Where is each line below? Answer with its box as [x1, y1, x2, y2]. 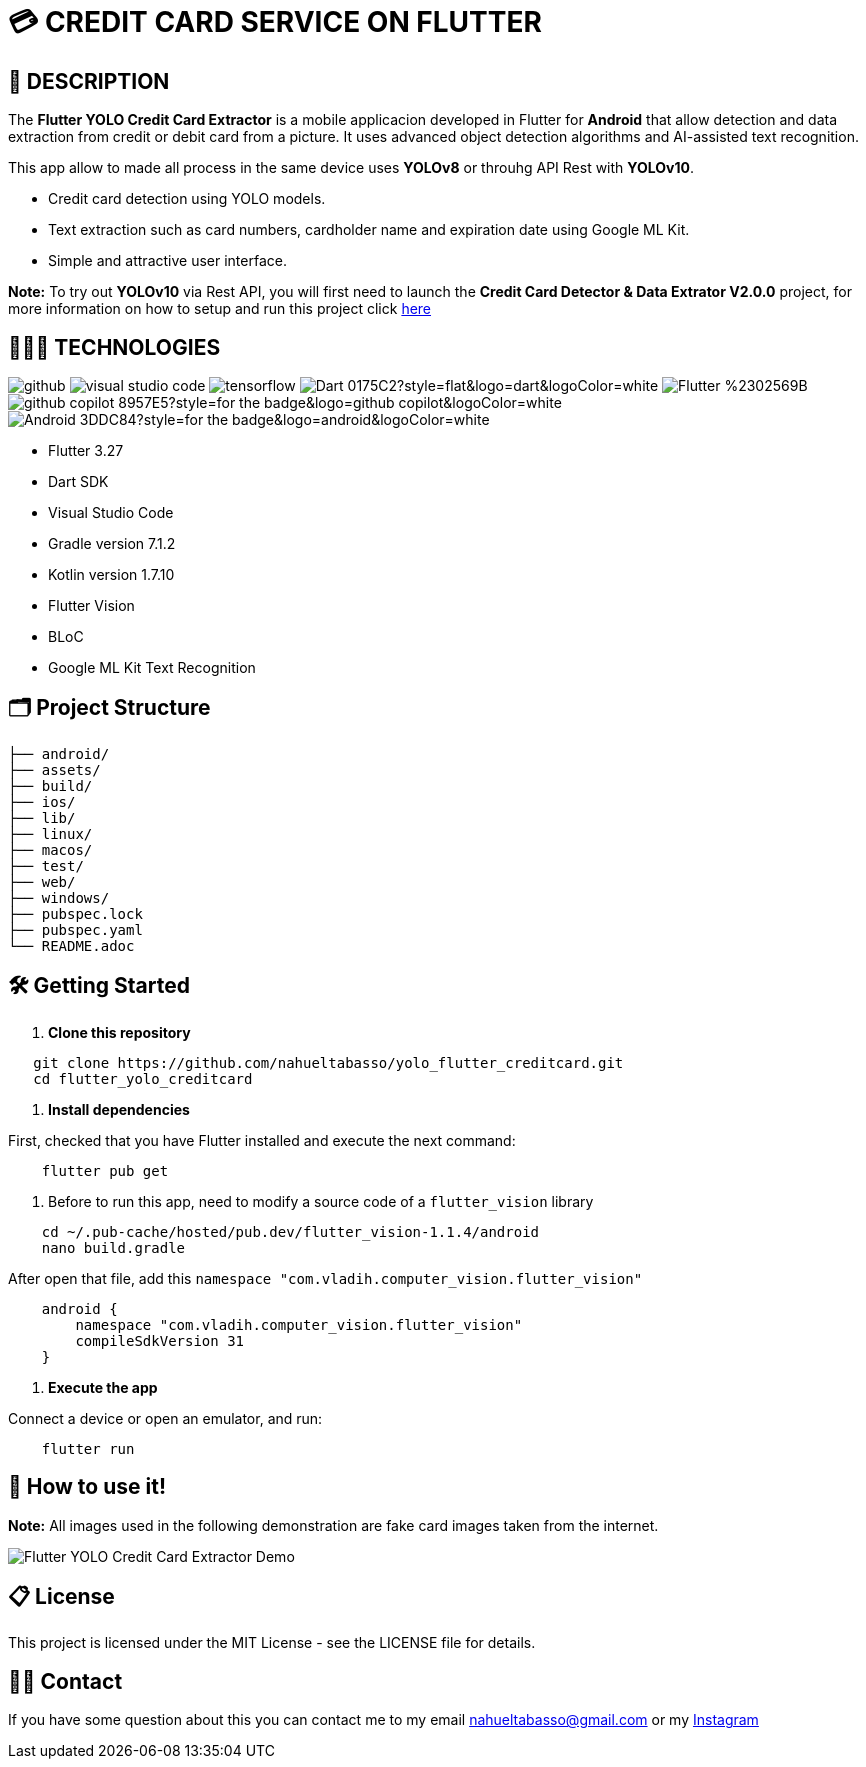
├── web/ [8, 873, 76, 890]
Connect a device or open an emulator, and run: [8, 1409, 323, 1427]
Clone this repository [48, 1023, 191, 1041]
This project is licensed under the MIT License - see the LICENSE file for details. [8, 1634, 536, 1652]
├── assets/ [8, 761, 101, 778]
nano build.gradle [41, 1239, 186, 1256]
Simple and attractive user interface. [48, 252, 287, 270]
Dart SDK [48, 473, 109, 491]
